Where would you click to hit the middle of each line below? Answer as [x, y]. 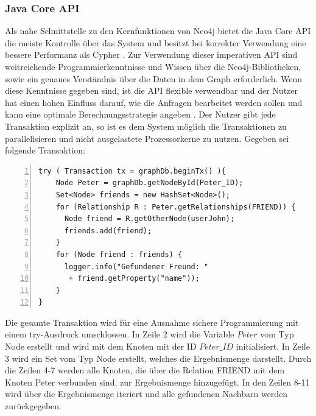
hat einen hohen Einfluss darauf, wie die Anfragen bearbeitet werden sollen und [154, 102]
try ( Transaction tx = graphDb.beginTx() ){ [132, 171]
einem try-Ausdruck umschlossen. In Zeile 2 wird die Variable [120, 334]
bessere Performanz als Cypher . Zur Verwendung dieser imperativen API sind [151, 55]
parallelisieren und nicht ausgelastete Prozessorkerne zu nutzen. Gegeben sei [147, 138]
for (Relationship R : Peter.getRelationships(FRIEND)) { [176, 207]
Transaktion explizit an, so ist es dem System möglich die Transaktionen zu [146, 126]
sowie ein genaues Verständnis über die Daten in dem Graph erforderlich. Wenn [154, 78]
